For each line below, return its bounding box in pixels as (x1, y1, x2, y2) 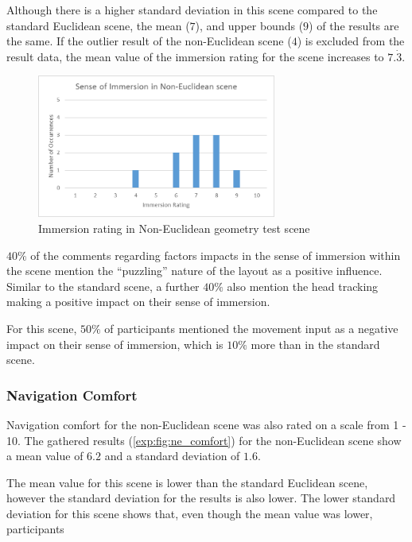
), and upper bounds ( (195, 17, 304, 33)
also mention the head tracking (227, 277, 379, 294)
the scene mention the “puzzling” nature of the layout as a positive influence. (6, 262, 383, 279)
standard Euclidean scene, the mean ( (6, 17, 190, 33)
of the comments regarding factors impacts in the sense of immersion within (30, 246, 401, 263)
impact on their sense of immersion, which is (6, 335, 223, 352)
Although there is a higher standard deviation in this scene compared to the (6, 2, 378, 17)
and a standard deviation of (104, 447, 240, 464)
